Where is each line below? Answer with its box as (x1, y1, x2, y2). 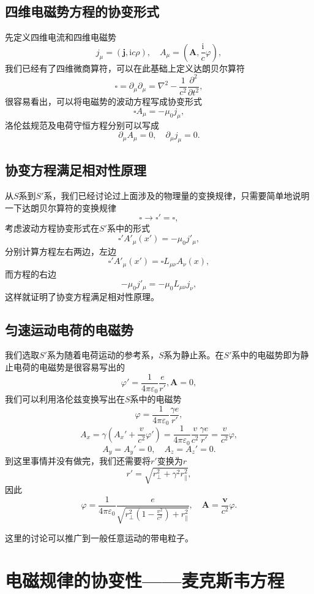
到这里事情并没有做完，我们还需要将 (5, 454, 151, 467)
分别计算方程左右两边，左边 (5, 244, 116, 257)
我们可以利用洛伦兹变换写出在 (5, 393, 125, 405)
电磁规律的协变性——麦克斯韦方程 (5, 568, 285, 593)
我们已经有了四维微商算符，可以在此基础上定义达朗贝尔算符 (5, 61, 245, 74)
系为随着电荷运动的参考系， (47, 348, 159, 361)
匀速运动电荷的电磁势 (5, 320, 133, 339)
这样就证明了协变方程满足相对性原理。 (5, 290, 159, 303)
